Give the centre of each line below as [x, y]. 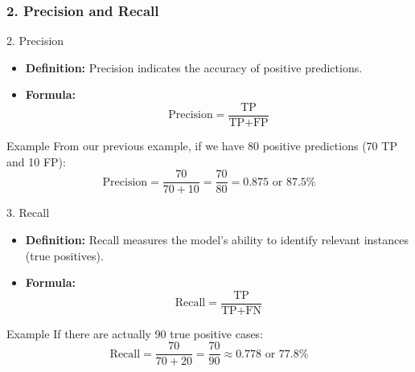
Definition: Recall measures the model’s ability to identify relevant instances [217, 239]
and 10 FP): [36, 161]
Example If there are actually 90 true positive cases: [135, 333]
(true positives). [64, 255]
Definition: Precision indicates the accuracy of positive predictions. [194, 67]
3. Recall [28, 213]
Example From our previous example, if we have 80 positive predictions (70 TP [202, 146]
